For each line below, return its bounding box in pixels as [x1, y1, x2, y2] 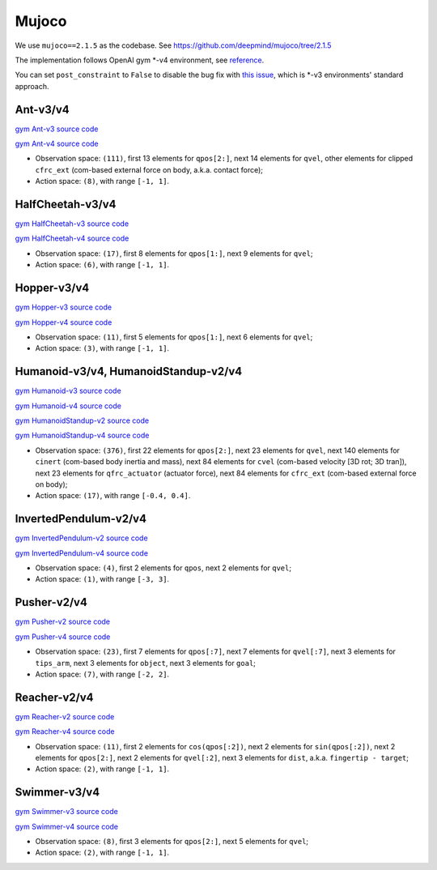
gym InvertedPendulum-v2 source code [15, 533, 149, 543]
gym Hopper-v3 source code [15, 302, 112, 312]
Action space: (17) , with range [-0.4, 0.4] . [35, 491, 191, 501]
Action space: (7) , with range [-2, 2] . [35, 669, 170, 679]
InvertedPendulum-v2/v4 [15, 512, 147, 526]
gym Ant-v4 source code [15, 139, 99, 149]
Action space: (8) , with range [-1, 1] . [35, 177, 170, 186]
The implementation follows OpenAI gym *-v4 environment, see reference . [15, 55, 265, 65]
